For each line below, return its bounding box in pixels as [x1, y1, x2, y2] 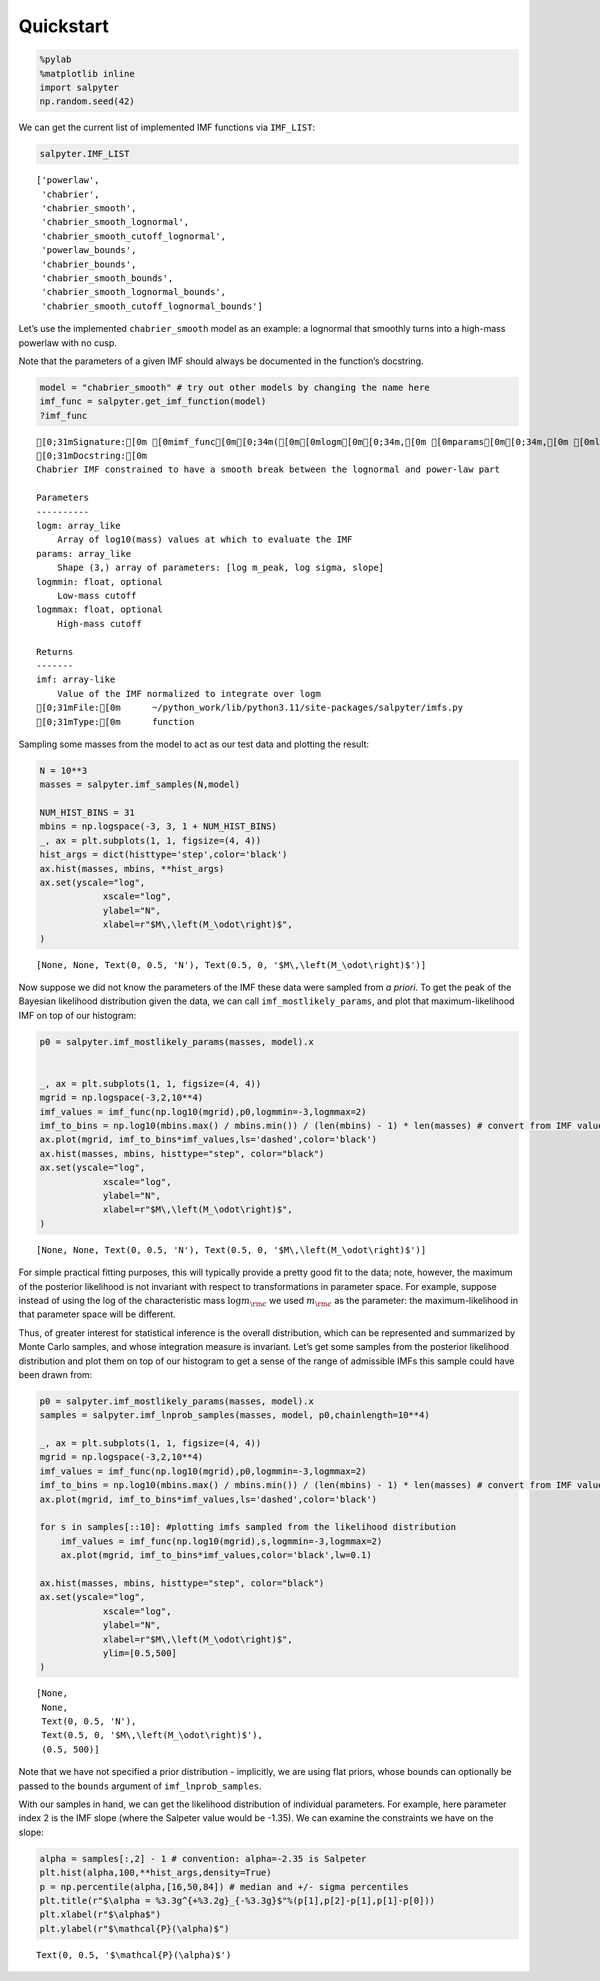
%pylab [39, 54, 72, 65]
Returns [36, 646, 74, 657]
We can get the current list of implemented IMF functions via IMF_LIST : [18, 121, 316, 134]
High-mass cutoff [56, 618, 142, 629]
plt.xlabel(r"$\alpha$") [39, 1909, 162, 1920]
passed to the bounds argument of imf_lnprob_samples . [18, 1780, 262, 1792]
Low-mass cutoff [56, 590, 137, 601]
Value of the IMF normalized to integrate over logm [56, 688, 322, 699]
